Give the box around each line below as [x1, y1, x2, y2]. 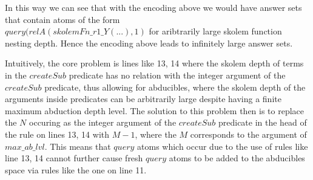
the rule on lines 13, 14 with [5, 127, 110, 140]
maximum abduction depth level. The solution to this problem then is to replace [5, 104, 305, 117]
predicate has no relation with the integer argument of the [69, 68, 286, 81]
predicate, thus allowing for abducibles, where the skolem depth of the [44, 80, 306, 93]
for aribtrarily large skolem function [149, 25, 282, 37]
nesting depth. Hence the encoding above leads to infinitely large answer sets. [5, 36, 293, 49]
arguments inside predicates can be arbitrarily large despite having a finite [5, 92, 281, 105]
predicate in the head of [218, 116, 307, 129]
